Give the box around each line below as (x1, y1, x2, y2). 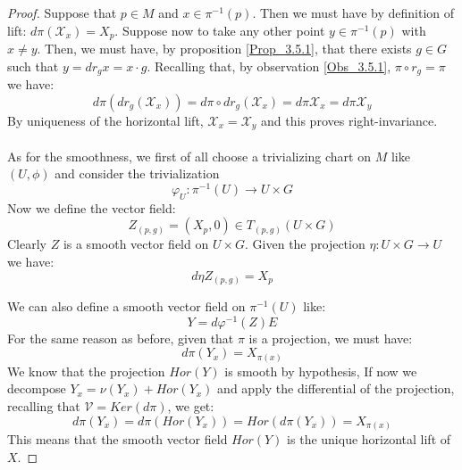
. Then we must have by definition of (252, 4, 454, 21)
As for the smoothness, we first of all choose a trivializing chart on (7, 146, 371, 165)
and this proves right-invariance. (261, 111, 438, 129)
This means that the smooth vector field (7, 430, 228, 449)
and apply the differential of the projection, (217, 379, 455, 398)
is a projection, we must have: (248, 328, 413, 347)
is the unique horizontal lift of (287, 430, 451, 449)
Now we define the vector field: (7, 198, 176, 217)
